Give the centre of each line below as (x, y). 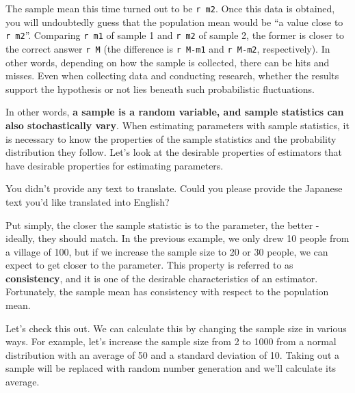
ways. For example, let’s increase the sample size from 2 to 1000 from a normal (171, 341)
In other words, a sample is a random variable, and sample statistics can (175, 112)
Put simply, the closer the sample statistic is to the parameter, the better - (162, 225)
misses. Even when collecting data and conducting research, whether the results (172, 76)
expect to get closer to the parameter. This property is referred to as (149, 265)
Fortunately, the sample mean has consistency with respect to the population (167, 292)
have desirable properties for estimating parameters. (115, 165)
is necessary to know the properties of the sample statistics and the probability (171, 138)
